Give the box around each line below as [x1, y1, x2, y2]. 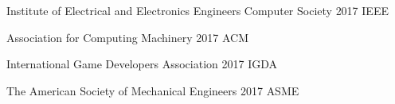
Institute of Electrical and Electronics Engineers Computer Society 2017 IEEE [6, 2, 389, 18]
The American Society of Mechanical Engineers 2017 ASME [6, 82, 299, 98]
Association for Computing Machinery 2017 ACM [6, 29, 248, 45]
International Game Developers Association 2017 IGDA [6, 56, 278, 72]
